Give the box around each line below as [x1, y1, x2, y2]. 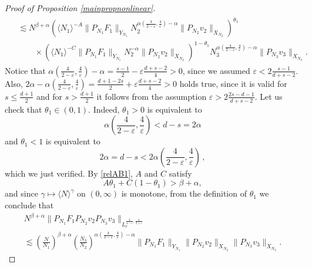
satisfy [169, 167, 192, 179]
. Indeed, [88, 103, 120, 115]
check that [5, 103, 42, 115]
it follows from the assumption [96, 90, 207, 102]
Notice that [5, 64, 46, 76]
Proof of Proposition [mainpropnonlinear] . [5, 2, 156, 13]
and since [5, 187, 38, 200]
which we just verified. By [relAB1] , [5, 167, 133, 179]
